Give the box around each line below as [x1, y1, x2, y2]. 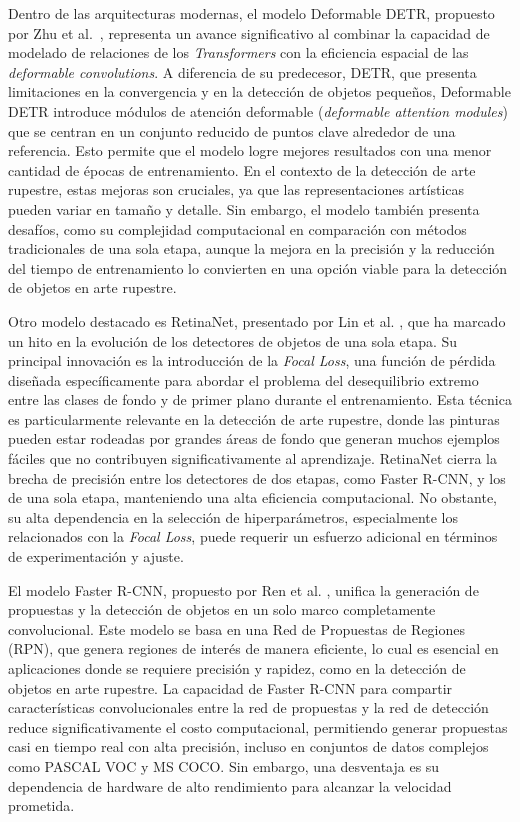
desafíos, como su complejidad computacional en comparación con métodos [8, 218, 467, 239]
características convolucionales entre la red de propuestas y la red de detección [8, 697, 489, 718]
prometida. [8, 795, 75, 816]
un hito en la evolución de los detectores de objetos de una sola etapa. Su [8, 330, 458, 351]
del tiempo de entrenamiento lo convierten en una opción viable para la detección [8, 257, 508, 278]
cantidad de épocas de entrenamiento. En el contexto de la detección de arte [8, 159, 476, 180]
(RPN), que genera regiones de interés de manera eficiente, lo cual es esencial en [8, 638, 499, 659]
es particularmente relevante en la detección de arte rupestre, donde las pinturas [8, 408, 500, 429]
